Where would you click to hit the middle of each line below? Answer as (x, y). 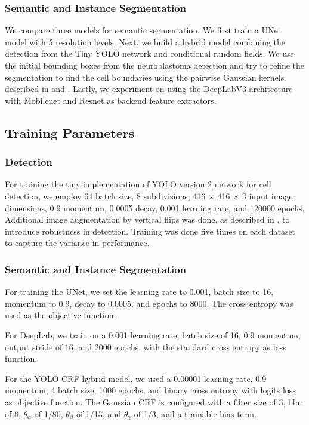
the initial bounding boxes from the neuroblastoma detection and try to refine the (155, 65)
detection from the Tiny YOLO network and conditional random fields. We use (149, 53)
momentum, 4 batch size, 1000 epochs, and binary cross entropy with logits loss (150, 390)
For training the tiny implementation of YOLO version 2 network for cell (138, 184)
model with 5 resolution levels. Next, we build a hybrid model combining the (145, 41)
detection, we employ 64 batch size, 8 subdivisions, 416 (105, 195)
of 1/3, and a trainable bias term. (195, 413)
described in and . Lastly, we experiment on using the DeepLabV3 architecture (149, 89)
